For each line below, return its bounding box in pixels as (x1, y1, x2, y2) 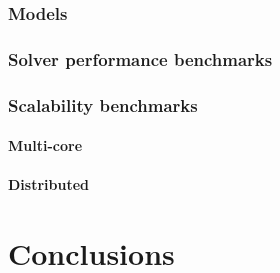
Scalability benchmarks (8, 92, 198, 117)
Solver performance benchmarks (8, 46, 273, 71)
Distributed (8, 174, 90, 195)
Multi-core (8, 135, 83, 156)
